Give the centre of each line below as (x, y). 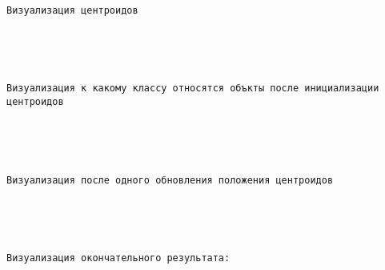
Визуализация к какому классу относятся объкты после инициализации (193, 89)
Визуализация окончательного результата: (118, 258)
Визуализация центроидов (72, 10)
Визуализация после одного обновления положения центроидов (170, 180)
